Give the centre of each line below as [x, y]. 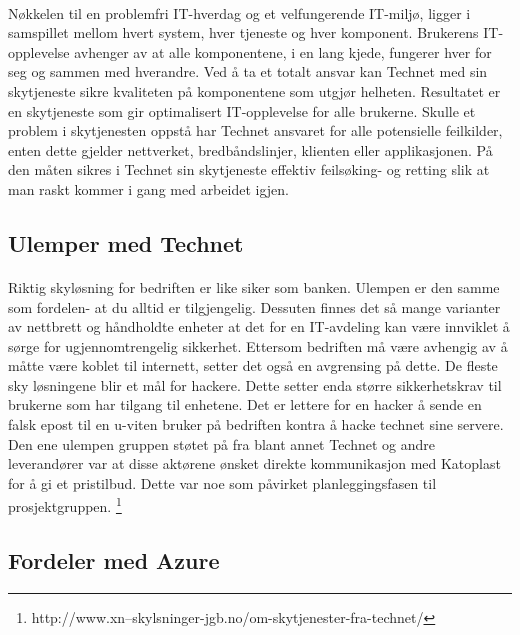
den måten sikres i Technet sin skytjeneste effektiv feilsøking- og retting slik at [249, 169]
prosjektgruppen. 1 [65, 505]
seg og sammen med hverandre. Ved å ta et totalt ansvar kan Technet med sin [248, 71]
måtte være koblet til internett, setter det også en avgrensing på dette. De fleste [253, 365]
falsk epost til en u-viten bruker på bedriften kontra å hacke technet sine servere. [256, 424]
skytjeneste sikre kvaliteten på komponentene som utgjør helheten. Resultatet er [254, 90]
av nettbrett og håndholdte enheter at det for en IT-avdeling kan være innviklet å [259, 326]
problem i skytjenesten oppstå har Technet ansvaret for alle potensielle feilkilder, [255, 130]
